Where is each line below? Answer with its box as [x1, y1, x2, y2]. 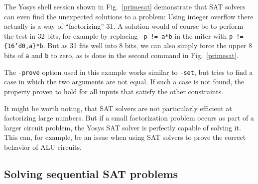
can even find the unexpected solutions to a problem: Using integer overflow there [4, 11, 254, 21]
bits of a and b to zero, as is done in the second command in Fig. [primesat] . [4, 50, 239, 61]
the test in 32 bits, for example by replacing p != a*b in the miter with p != [4, 30, 244, 41]
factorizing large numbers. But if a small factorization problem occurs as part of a [4, 113, 255, 123]
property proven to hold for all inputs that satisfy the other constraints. [4, 86, 224, 96]
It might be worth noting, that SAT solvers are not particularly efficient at [4, 103, 232, 113]
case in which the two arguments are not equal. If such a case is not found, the [4, 76, 245, 87]
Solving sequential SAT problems [4, 166, 178, 181]
